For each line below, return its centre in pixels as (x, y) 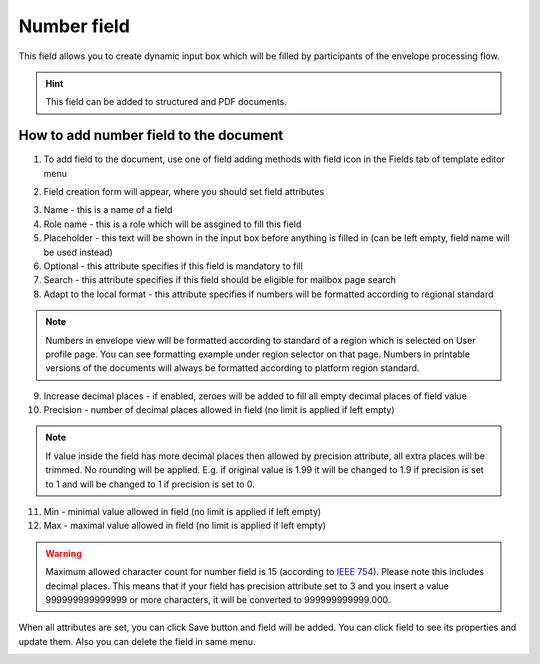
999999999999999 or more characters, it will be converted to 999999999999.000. (218, 599)
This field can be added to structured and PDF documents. (166, 102)
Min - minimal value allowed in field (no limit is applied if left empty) (182, 512)
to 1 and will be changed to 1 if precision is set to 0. (150, 484)
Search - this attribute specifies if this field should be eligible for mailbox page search (220, 280)
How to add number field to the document (151, 135)
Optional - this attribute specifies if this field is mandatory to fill (173, 266)
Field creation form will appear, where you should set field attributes (184, 192)
